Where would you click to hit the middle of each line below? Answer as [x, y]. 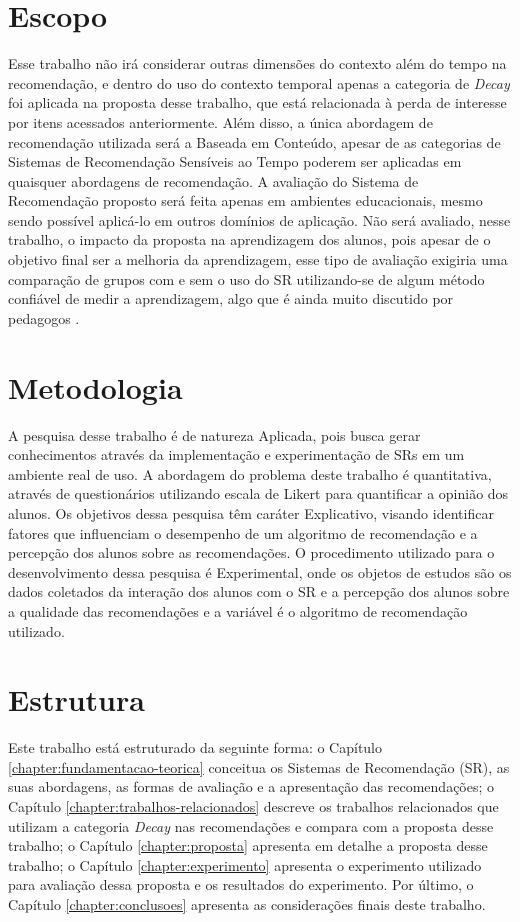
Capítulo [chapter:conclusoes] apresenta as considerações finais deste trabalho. [247, 903]
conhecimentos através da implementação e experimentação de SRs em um [236, 454]
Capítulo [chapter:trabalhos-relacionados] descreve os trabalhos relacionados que [253, 806]
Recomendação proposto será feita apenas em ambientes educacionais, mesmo [245, 200]
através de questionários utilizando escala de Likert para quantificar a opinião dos [258, 493]
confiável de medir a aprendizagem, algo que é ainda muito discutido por [231, 298]
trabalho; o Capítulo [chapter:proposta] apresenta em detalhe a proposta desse [248, 845]
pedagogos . [44, 317]
